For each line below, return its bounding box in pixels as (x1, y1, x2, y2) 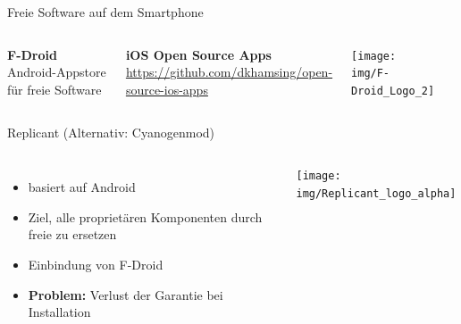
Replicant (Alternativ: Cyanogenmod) (7, 122, 215, 141)
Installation (28, 303, 91, 321)
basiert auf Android (28, 178, 136, 196)
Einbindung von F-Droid (28, 254, 163, 273)
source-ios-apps (125, 79, 208, 98)
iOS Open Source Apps (125, 45, 272, 63)
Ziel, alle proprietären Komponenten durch (28, 207, 263, 226)
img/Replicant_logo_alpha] (296, 187, 457, 200)
